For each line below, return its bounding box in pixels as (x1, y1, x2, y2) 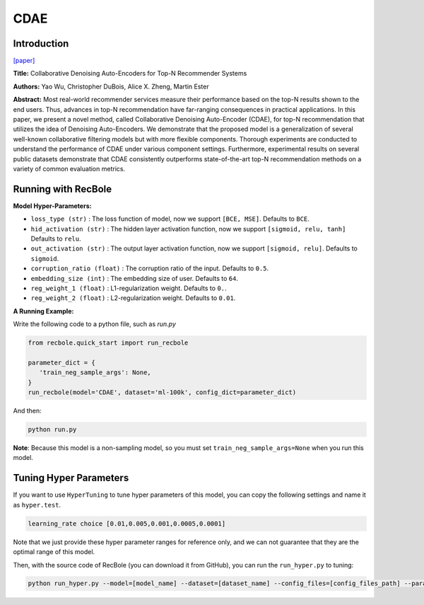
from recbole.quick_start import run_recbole (28, 339, 189, 347)
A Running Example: (13, 306, 74, 315)
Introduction (13, 38, 69, 50)
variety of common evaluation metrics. (13, 164, 126, 173)
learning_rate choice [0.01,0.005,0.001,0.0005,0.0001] (28, 519, 226, 527)
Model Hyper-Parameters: (13, 202, 92, 210)
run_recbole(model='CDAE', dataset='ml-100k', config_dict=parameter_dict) (28, 388, 297, 396)
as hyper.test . (13, 500, 61, 509)
